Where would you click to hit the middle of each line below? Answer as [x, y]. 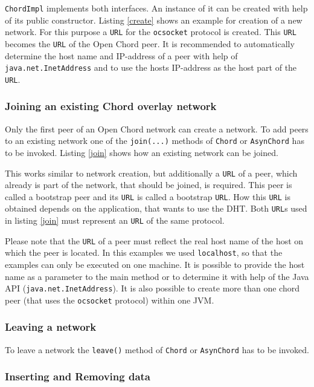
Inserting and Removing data [78, 376]
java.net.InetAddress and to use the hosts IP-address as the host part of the [151, 67]
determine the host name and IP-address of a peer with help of [121, 55]
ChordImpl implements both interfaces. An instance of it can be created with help [156, 8]
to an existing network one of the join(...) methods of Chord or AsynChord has [155, 141]
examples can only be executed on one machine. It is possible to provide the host [155, 265]
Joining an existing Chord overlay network [111, 106]
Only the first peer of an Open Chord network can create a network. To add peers [157, 128]
